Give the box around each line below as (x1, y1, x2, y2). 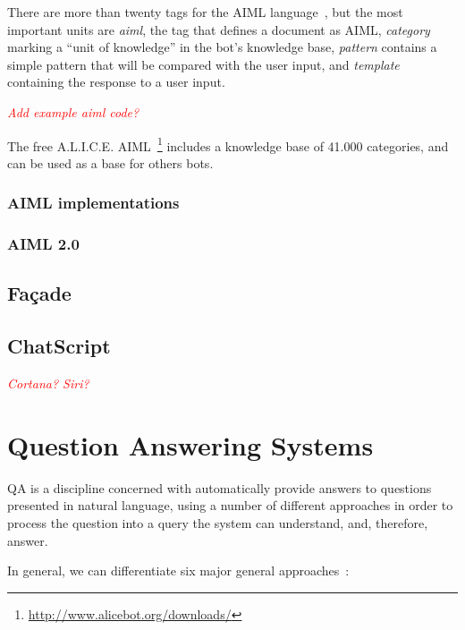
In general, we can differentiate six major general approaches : (7, 561, 350, 580)
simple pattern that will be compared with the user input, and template (7, 55, 400, 73)
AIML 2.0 (7, 233, 80, 255)
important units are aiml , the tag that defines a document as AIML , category (7, 20, 430, 38)
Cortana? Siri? (7, 374, 89, 393)
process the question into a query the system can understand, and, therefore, (7, 513, 428, 532)
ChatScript (7, 332, 111, 360)
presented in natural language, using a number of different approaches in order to (7, 496, 453, 515)
